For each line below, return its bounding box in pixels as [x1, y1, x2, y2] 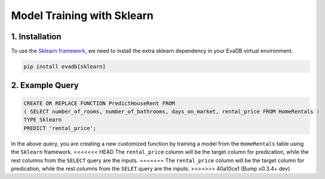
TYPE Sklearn [23, 117, 62, 123]
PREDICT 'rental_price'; [23, 125, 97, 131]
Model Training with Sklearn [11, 9, 154, 22]
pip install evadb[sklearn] [23, 63, 106, 70]
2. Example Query [11, 80, 79, 90]
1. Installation [11, 32, 62, 42]
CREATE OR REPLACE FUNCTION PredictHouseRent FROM [23, 100, 176, 106]
